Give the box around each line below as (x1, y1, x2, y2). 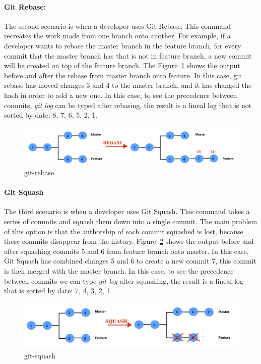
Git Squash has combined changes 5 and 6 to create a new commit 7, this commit (4, 255, 256, 266)
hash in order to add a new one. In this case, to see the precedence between (4, 89, 237, 100)
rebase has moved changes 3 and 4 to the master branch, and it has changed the (4, 80, 252, 90)
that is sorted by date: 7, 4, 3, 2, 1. (4, 285, 112, 296)
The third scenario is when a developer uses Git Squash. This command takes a (4, 206, 250, 217)
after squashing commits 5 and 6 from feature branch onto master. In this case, (4, 245, 249, 256)
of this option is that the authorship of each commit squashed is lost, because (4, 226, 243, 236)
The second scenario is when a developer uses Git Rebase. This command (4, 20, 231, 31)
